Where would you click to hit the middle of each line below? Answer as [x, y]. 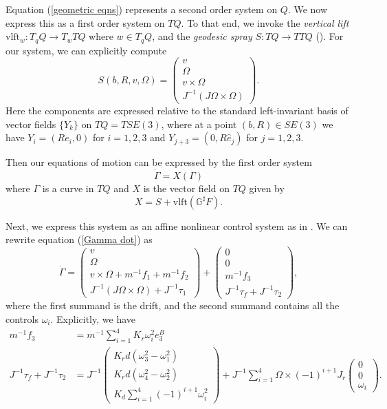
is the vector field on [186, 188]
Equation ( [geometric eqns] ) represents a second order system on [142, 9]
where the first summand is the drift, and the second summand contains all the [173, 305]
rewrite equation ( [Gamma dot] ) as [79, 239]
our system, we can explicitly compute [86, 50]
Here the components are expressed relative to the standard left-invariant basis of [177, 110]
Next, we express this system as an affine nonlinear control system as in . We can [177, 226]
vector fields [31, 124]
